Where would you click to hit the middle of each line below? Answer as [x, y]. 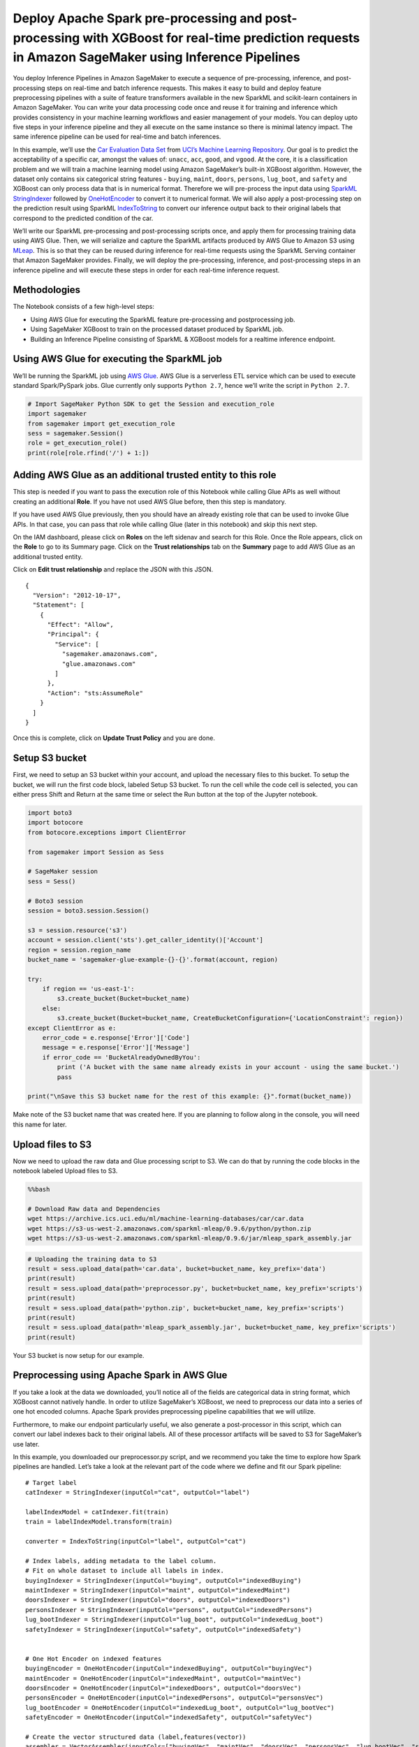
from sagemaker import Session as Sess [96, 852]
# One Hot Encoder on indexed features [94, 1659]
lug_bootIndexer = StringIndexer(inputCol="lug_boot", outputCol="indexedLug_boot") [175, 1620]
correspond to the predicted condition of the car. [83, 218]
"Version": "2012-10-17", [77, 595]
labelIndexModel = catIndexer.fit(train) [97, 1512]
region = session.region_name [79, 950]
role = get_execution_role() [78, 443]
